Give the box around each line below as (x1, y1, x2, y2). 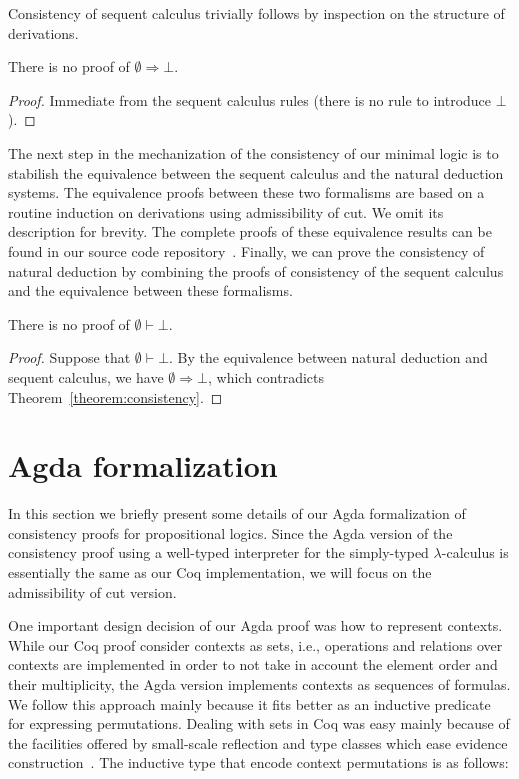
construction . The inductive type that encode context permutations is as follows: (8, 752, 509, 773)
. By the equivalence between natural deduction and (169, 347, 488, 368)
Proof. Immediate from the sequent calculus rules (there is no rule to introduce (8, 89, 492, 110)
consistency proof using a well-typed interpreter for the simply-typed (8, 542, 429, 563)
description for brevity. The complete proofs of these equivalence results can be (8, 221, 492, 242)
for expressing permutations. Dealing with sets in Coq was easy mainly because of (8, 713, 510, 734)
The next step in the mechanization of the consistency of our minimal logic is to (8, 142, 499, 163)
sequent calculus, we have (8, 366, 164, 387)
